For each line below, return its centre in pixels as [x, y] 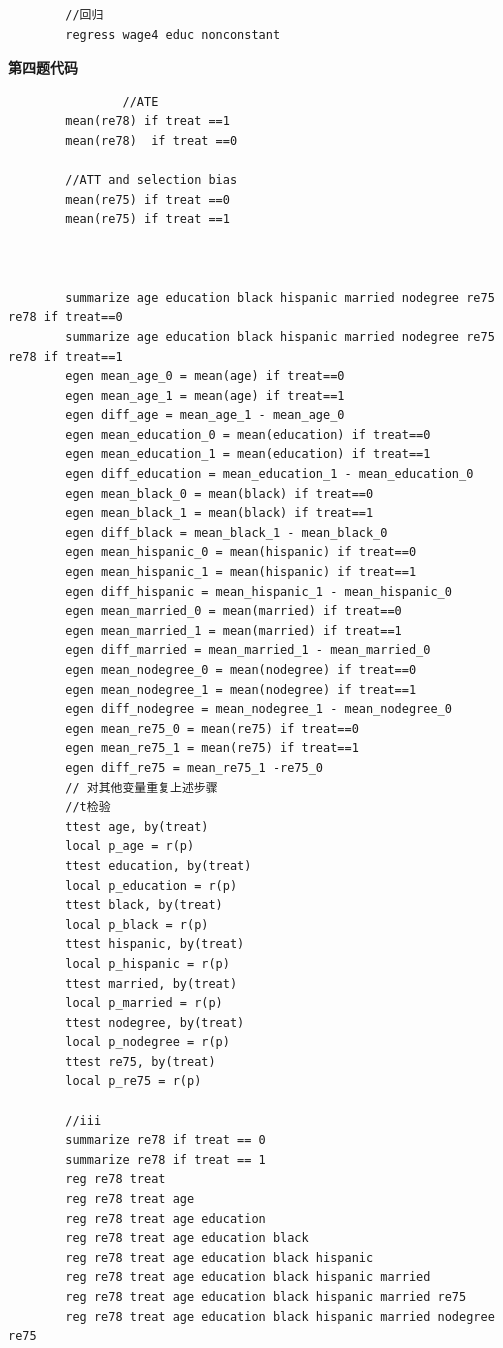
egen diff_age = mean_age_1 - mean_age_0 [205, 415]
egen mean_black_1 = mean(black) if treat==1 [219, 513]
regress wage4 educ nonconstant [173, 34]
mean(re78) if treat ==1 [147, 121]
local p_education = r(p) [151, 885]
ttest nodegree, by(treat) [155, 1022]
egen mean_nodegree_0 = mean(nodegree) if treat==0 [241, 670]
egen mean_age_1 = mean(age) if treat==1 [205, 395]
